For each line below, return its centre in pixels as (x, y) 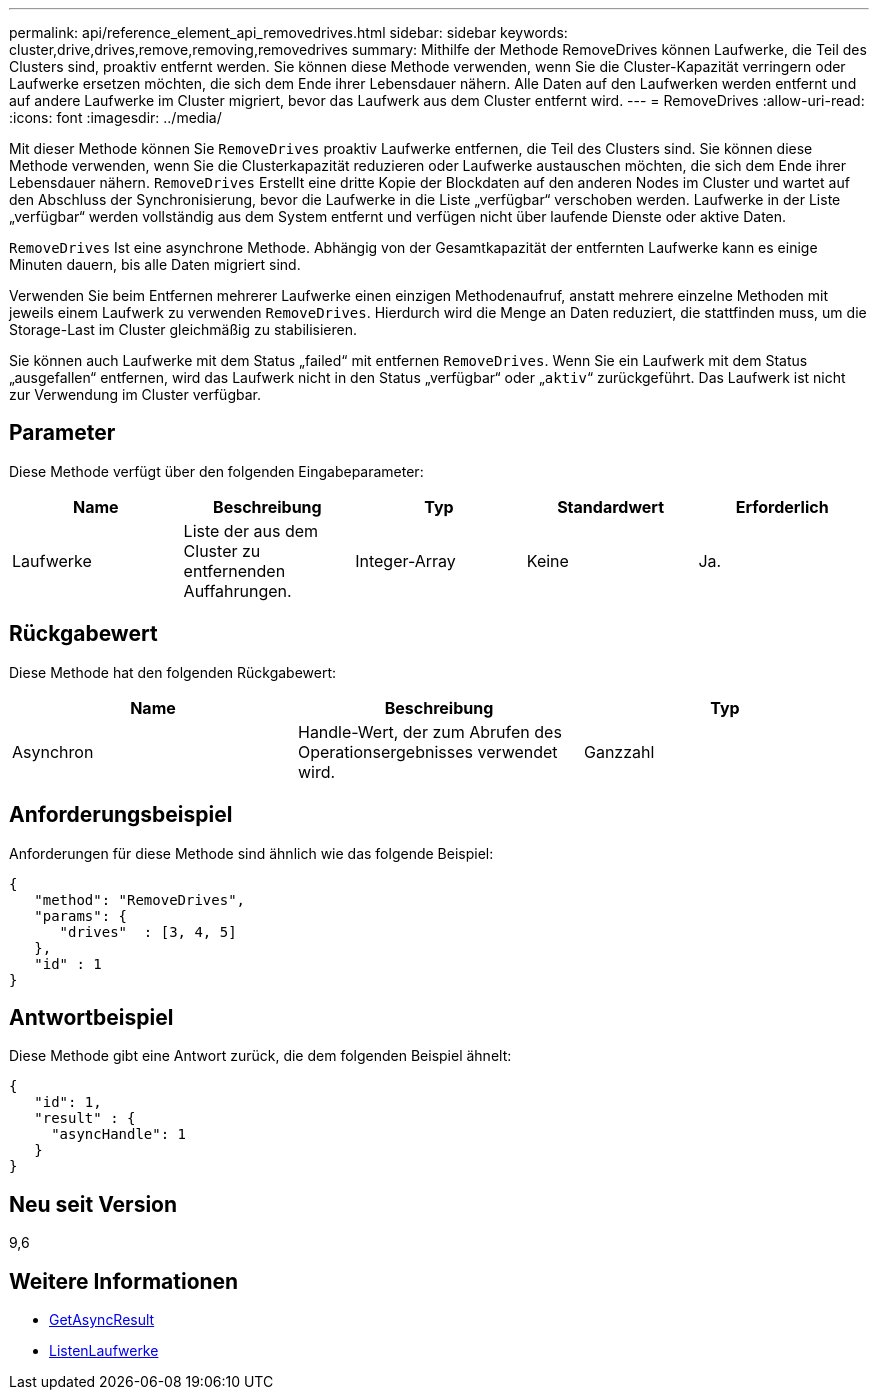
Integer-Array (405, 560)
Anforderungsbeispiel (121, 815)
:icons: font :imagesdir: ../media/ (115, 117)
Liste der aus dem (251, 530)
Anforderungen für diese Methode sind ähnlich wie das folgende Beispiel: (251, 853)
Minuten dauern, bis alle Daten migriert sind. (155, 264)
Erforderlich (782, 506)
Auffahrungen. (237, 590)
